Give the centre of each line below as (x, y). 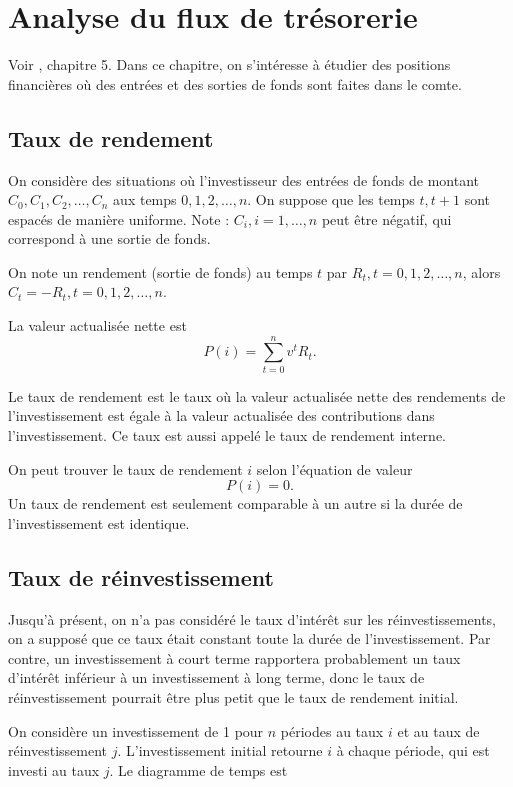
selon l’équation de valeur (334, 468)
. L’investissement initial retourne (220, 750)
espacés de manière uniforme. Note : (119, 218)
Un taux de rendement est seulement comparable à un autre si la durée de (235, 503)
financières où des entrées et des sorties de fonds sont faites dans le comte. (235, 83)
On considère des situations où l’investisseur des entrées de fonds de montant (244, 179)
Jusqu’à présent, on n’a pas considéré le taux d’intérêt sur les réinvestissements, (252, 618)
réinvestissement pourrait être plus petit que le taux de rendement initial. (233, 696)
